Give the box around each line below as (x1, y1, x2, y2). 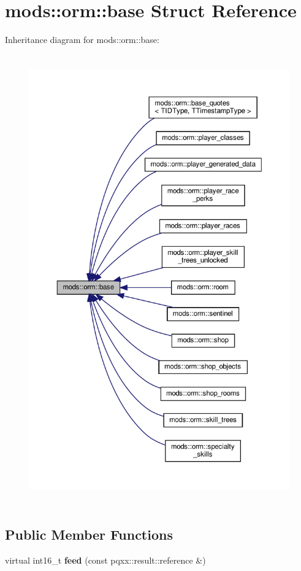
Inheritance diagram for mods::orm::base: (5, 33, 159, 46)
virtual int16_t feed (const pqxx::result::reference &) (5, 553, 206, 566)
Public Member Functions (5, 525, 173, 544)
